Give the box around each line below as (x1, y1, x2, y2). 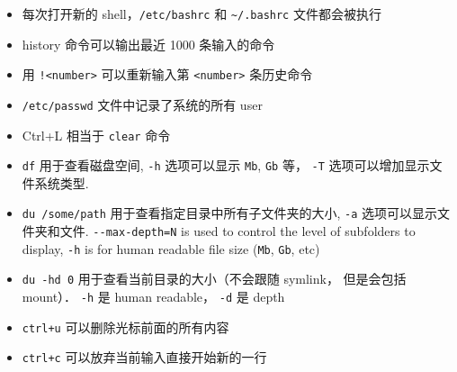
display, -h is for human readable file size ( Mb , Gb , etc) (22, 239, 320, 258)
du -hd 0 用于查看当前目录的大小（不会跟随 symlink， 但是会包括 (22, 269, 407, 288)
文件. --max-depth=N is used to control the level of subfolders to (59, 222, 416, 240)
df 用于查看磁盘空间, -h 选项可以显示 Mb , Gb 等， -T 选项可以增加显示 (22, 156, 430, 175)
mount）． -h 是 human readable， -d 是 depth (22, 287, 285, 306)
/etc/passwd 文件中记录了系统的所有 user (22, 95, 263, 113)
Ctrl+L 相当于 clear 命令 (22, 125, 171, 144)
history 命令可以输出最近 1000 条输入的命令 (22, 34, 275, 53)
